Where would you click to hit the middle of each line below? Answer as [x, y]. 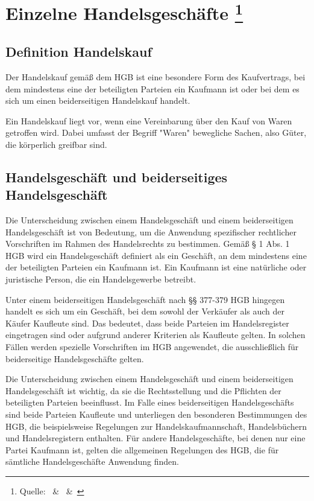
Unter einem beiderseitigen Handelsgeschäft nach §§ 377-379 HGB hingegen [145, 299]
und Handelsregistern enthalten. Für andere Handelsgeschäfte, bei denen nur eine [155, 438]
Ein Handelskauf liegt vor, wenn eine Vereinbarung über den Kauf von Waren [149, 120]
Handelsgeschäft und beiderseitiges [117, 177]
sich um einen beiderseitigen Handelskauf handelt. [98, 101]
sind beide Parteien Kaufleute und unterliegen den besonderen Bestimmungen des [156, 414]
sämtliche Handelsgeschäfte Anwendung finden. [93, 461]
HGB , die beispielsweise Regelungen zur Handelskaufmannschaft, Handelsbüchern [156, 426]
